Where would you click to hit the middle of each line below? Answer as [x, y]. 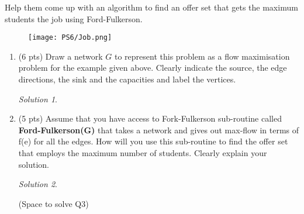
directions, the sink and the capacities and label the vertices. [127, 79]
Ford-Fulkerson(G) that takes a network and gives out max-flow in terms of [159, 130]
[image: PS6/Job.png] [70, 38]
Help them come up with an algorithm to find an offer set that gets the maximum [151, 7]
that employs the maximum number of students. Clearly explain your [143, 153]
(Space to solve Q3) [53, 203]
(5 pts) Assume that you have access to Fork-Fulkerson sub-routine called [150, 118]
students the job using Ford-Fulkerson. [74, 18]
